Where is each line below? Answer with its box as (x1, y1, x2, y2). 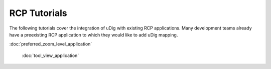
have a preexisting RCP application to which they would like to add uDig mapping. (9, 31, 178, 37)
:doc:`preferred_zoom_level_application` (9, 41, 92, 47)
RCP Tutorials (9, 7, 67, 18)
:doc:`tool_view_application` (22, 52, 79, 58)
